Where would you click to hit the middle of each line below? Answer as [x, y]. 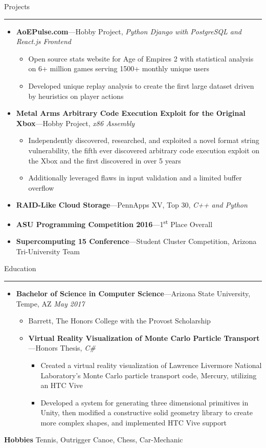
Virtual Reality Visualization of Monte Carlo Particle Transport [144, 338]
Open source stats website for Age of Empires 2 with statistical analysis [141, 58]
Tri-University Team [48, 251]
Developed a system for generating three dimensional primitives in [145, 402]
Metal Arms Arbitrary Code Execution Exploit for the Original [131, 113]
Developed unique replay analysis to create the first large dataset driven [141, 85]
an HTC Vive [62, 385]
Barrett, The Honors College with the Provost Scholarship [119, 321]
